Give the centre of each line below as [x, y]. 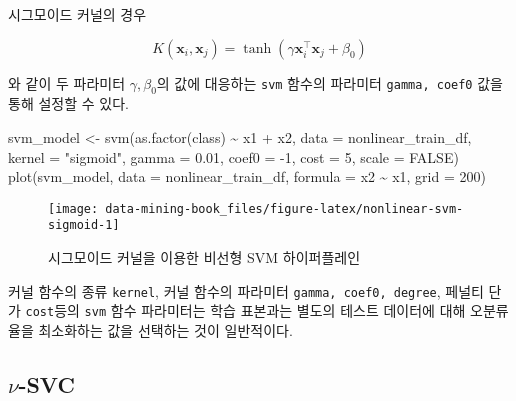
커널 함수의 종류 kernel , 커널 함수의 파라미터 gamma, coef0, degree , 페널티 [246, 290]
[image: [73, 208]
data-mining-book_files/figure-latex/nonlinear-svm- [284, 208]
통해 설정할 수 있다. [68, 103]
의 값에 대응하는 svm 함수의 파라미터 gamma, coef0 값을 [329, 82]
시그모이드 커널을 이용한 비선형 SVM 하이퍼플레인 [204, 257]
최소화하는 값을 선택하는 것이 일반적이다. [165, 329]
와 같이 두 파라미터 [67, 82]
